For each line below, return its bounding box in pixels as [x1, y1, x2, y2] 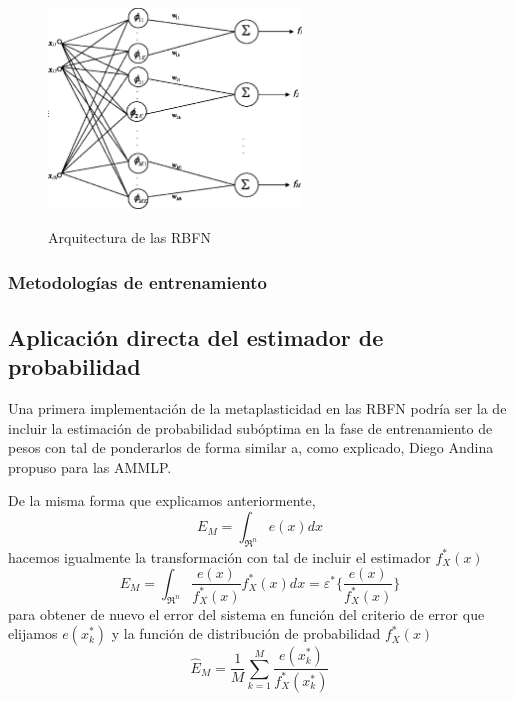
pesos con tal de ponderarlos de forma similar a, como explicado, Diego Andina [8, 437, 494, 458]
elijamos [8, 623, 58, 644]
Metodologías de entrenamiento [8, 269, 268, 294]
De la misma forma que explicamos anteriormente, [8, 490, 316, 511]
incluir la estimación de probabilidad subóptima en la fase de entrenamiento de [8, 417, 493, 438]
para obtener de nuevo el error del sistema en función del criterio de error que [8, 603, 485, 624]
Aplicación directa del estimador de [8, 321, 384, 352]
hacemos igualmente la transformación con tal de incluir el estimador [8, 546, 431, 567]
